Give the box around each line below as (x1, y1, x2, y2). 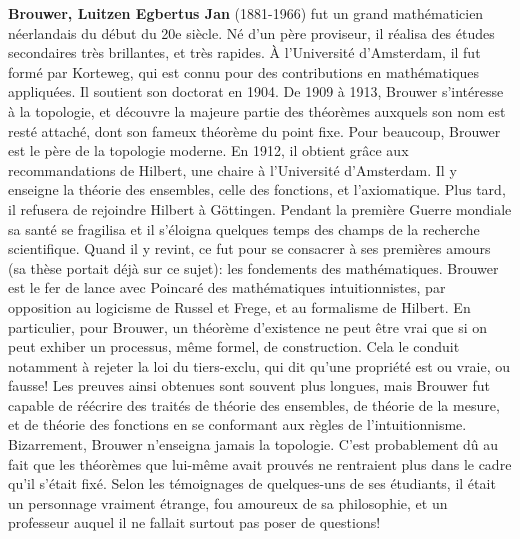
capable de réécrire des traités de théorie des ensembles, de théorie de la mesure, (8, 394, 500, 415)
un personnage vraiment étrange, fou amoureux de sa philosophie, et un (8, 492, 448, 513)
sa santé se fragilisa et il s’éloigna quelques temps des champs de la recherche (8, 218, 480, 239)
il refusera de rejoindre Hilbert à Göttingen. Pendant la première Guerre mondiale (8, 198, 512, 219)
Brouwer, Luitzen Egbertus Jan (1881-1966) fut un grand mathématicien (8, 3, 484, 23)
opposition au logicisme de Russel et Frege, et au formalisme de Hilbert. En (8, 296, 471, 317)
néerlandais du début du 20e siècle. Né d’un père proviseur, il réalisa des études (8, 22, 495, 43)
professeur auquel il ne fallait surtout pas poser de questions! (8, 512, 381, 533)
